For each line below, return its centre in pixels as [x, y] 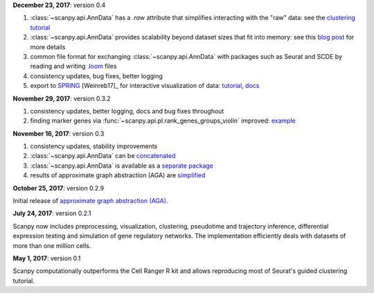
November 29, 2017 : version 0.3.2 [62, 98]
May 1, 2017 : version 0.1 [47, 258]
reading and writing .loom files [73, 66]
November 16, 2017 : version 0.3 [59, 133]
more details [48, 47]
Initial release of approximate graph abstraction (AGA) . [91, 201]
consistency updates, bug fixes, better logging [96, 76]
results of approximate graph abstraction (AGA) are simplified [118, 175]
